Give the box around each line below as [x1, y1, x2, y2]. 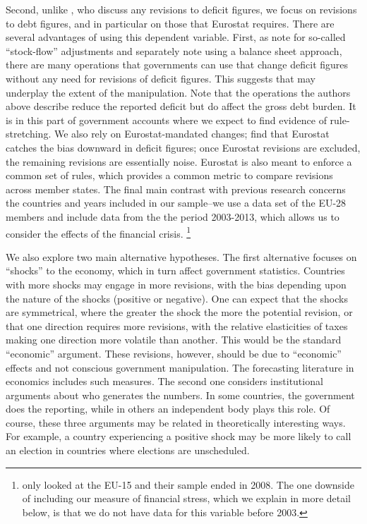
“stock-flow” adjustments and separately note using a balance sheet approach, [6, 43, 342, 58]
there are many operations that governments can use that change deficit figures [6, 57, 349, 72]
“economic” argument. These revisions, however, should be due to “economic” [6, 346, 342, 360]
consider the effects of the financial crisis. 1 [6, 224, 191, 240]
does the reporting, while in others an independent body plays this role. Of [6, 401, 330, 416]
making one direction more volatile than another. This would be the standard [6, 332, 342, 347]
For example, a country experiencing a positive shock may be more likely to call [6, 429, 351, 444]
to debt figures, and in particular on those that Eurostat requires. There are [6, 16, 335, 30]
